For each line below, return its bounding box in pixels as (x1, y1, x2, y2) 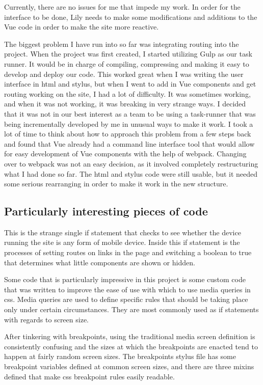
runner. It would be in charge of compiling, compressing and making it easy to (4, 58, 249, 69)
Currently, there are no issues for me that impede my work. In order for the (4, 2, 241, 12)
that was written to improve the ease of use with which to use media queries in (4, 284, 251, 294)
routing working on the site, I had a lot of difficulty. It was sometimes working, (4, 88, 251, 99)
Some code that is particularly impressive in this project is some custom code (4, 274, 246, 285)
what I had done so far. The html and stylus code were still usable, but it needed (4, 168, 258, 179)
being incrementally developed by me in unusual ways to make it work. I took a (4, 118, 253, 129)
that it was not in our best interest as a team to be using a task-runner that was (4, 108, 256, 119)
